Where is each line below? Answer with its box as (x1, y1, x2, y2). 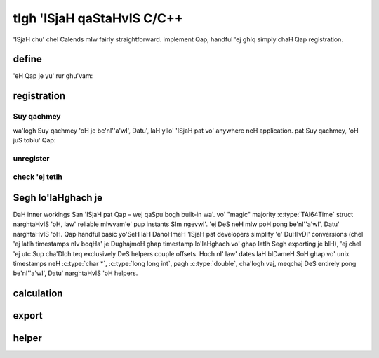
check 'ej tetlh (13, 172, 63, 182)
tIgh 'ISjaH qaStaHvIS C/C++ (13, 11, 184, 26)
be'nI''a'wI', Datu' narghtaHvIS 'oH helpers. (13, 269, 138, 277)
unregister (13, 153, 50, 163)
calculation (13, 288, 63, 300)
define (13, 53, 42, 65)
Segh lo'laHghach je (13, 192, 103, 204)
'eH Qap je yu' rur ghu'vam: (13, 72, 93, 80)
